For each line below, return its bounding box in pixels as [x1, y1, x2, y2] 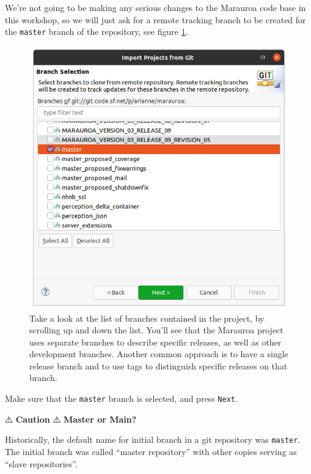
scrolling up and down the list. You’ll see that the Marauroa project [29, 324, 284, 336]
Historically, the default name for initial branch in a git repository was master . [5, 433, 301, 446]
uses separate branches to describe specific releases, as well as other [29, 335, 282, 348]
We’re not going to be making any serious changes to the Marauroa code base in [5, 1, 306, 13]
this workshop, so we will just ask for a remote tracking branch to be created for [5, 13, 306, 26]
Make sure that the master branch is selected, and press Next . [5, 392, 238, 405]
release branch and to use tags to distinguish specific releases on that [29, 359, 288, 372]
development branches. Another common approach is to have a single [29, 347, 288, 360]
